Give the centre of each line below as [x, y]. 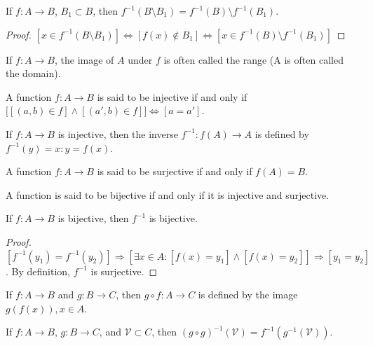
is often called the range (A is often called [253, 59]
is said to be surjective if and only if [175, 171]
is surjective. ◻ [124, 271]
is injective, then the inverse [118, 133]
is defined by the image [248, 295]
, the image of [84, 59]
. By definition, [38, 271]
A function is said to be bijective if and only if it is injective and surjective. [168, 194]
